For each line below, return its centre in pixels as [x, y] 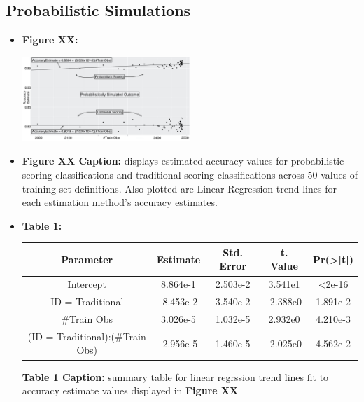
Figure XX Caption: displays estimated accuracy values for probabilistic [183, 161]
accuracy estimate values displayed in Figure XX [130, 390]
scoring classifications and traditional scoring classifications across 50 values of [190, 174]
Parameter [87, 259]
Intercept [87, 284]
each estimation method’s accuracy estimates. [120, 202]
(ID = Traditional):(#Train [87, 336]
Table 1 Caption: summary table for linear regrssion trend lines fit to [175, 376]
